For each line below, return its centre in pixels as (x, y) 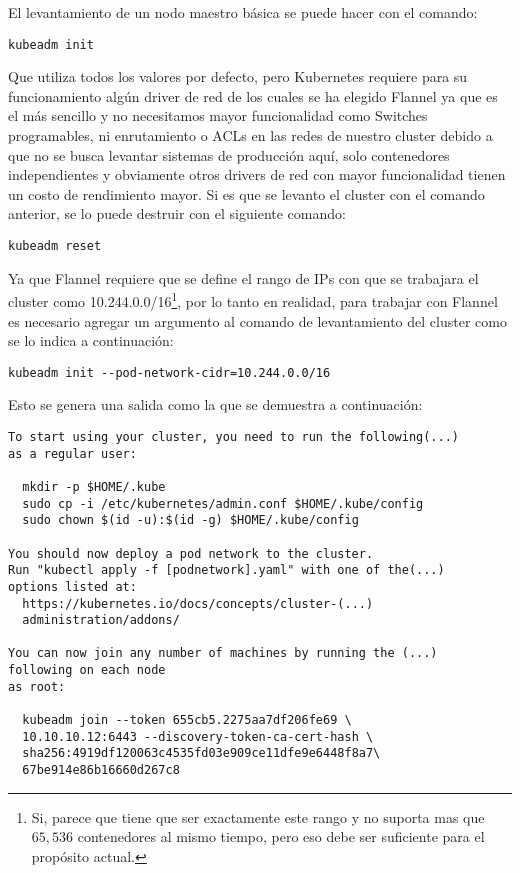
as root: (37, 686)
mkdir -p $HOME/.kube (94, 486)
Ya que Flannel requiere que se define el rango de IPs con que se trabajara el (243, 277)
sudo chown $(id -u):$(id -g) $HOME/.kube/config (190, 520)
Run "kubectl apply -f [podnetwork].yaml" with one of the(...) (226, 570)
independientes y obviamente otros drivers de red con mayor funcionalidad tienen (257, 174)
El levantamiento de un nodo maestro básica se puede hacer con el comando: (243, 12)
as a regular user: (72, 453)
